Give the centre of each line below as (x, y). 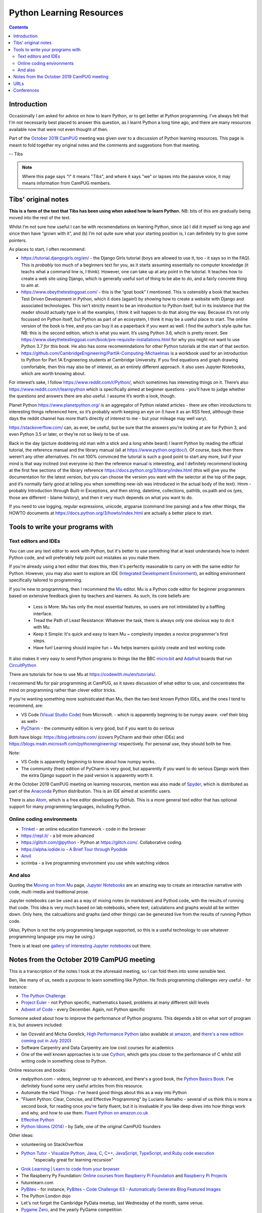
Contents (19, 27)
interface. (43, 613)
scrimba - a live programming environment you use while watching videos (95, 863)
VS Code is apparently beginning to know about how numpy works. (89, 762)
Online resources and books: (38, 1070)
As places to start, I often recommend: (47, 249)
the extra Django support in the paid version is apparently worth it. (87, 775)
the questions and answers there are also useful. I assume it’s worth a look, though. (92, 396)
